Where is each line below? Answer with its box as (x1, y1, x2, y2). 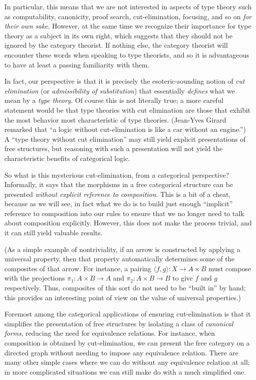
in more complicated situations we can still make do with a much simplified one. (4, 366, 246, 377)
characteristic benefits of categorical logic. (4, 153, 130, 163)
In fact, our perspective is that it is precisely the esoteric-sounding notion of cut (4, 76, 245, 86)
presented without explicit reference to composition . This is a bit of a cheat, (4, 189, 231, 199)
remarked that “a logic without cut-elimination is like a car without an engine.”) (4, 124, 246, 134)
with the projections (4, 273, 65, 283)
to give (172, 273, 193, 283)
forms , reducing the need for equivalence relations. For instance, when (4, 328, 215, 338)
